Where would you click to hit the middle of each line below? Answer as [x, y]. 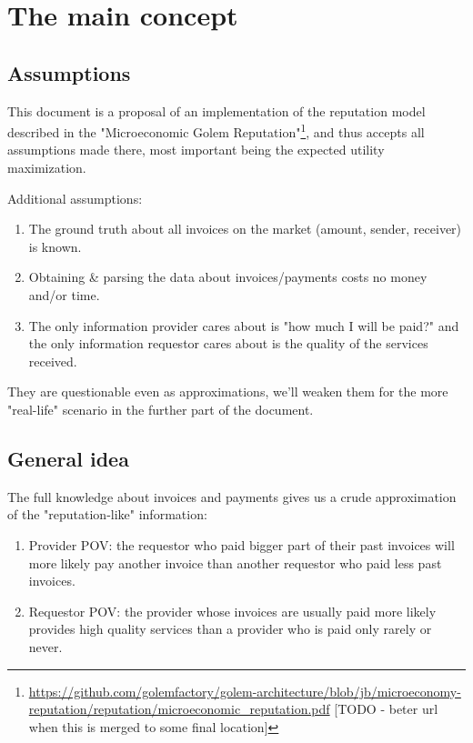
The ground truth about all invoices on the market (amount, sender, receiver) [245, 229]
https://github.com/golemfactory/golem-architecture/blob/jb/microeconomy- [245, 691]
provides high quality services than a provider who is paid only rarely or [230, 629]
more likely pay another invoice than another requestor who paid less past [235, 562]
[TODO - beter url [386, 709]
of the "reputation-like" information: [107, 514]
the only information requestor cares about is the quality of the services [228, 343]
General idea [68, 458]
